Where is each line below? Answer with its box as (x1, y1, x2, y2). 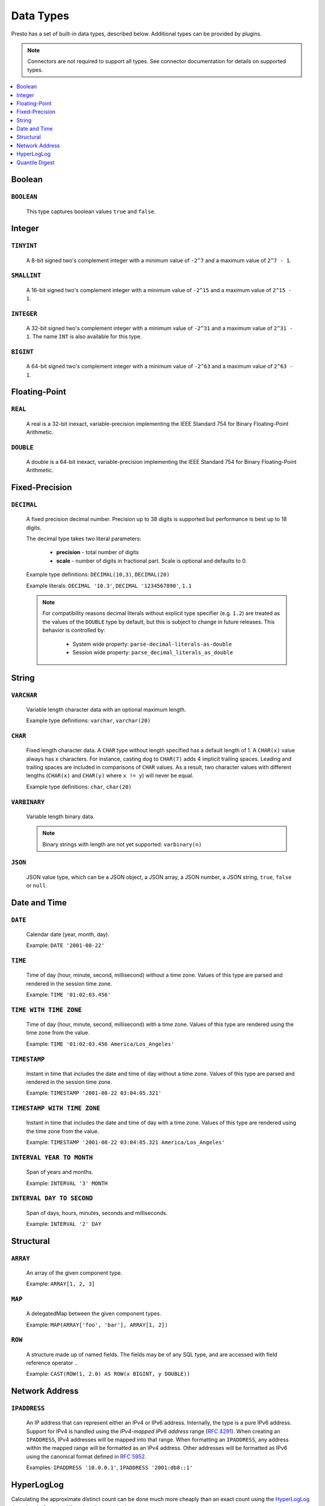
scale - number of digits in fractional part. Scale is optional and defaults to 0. (56, 557, 247, 564)
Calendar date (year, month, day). (26, 931, 110, 938)
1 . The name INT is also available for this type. (26, 333, 142, 340)
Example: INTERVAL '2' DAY (26, 1220, 102, 1227)
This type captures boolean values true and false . (26, 208, 156, 215)
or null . (26, 881, 48, 889)
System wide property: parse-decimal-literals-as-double (72, 640, 232, 648)
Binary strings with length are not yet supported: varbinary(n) (42, 840, 202, 848)
